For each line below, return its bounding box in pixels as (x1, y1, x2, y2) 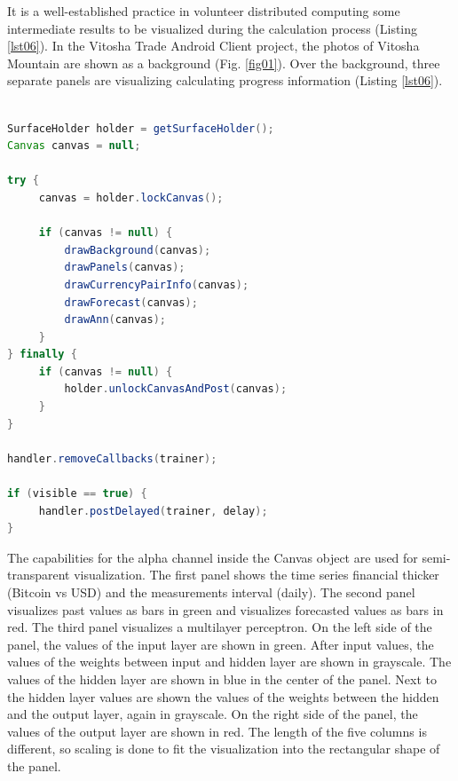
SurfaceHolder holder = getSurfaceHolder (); (7, 122, 274, 135)
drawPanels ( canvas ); (64, 261, 186, 274)
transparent (7, 565, 70, 584)
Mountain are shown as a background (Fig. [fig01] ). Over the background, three (7, 53, 440, 72)
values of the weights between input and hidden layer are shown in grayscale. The (7, 652, 452, 671)
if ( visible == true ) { (7, 487, 147, 501)
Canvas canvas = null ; (7, 139, 141, 153)
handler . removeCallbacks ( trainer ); (7, 452, 217, 465)
